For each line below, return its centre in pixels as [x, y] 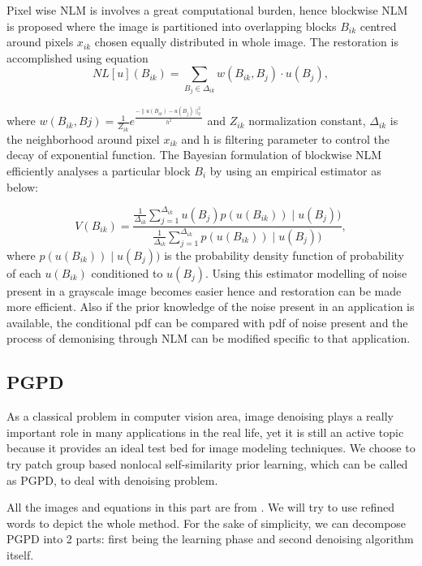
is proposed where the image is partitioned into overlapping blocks [172, 26]
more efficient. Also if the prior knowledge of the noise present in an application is [211, 307]
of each [24, 272]
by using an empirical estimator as [295, 170]
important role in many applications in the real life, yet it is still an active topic [205, 432]
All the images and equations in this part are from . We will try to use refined [201, 507]
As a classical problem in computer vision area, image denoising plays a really [200, 416]
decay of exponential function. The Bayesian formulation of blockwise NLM [194, 155]
